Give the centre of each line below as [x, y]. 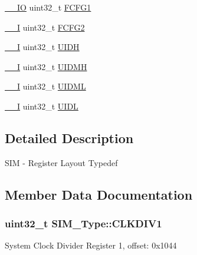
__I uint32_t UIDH [42, 47]
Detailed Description [69, 138]
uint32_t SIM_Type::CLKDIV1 [83, 223]
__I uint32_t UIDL [42, 106]
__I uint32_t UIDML [45, 86]
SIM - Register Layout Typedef [61, 162]
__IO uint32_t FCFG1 [48, 7]
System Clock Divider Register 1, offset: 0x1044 [91, 245]
